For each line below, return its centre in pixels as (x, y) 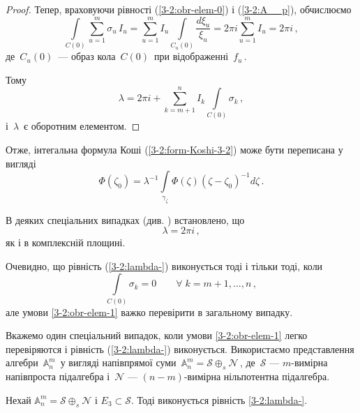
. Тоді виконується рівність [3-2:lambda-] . (219, 399)
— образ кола (87, 56)
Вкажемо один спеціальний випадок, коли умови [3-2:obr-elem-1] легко (157, 335)
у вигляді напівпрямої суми (118, 362)
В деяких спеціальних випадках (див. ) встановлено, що (125, 219)
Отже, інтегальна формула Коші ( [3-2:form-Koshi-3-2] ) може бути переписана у (174, 150)
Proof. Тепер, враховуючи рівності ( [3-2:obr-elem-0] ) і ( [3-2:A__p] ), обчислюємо (179, 9)
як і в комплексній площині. (66, 242)
